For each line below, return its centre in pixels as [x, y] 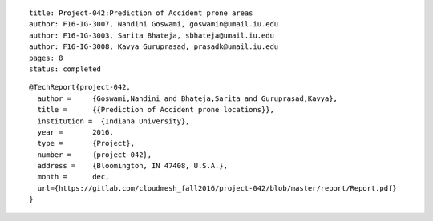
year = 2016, [75, 132]
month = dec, [73, 177]
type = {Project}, [86, 143]
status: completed [65, 69]
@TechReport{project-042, [80, 87]
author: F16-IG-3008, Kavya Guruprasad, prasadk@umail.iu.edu [154, 47]
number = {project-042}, [95, 155]
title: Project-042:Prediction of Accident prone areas [141, 13]
